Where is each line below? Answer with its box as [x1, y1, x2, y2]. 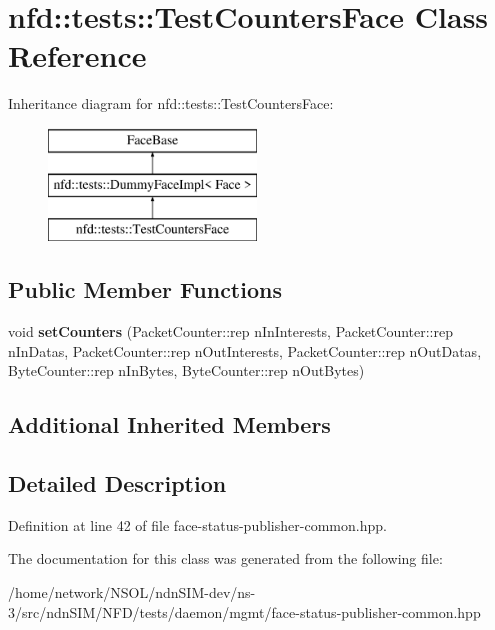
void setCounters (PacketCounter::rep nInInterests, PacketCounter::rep [8, 321, 453, 342]
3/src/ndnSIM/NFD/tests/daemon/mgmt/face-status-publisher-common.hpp [8, 601, 481, 622]
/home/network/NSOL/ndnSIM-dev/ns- [8, 582, 256, 603]
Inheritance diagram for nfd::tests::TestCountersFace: [8, 93, 334, 114]
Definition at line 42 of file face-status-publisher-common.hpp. [8, 514, 387, 535]
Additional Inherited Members [8, 409, 331, 440]
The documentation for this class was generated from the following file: [8, 548, 443, 569]
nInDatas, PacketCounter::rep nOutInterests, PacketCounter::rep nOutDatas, [8, 340, 482, 361]
